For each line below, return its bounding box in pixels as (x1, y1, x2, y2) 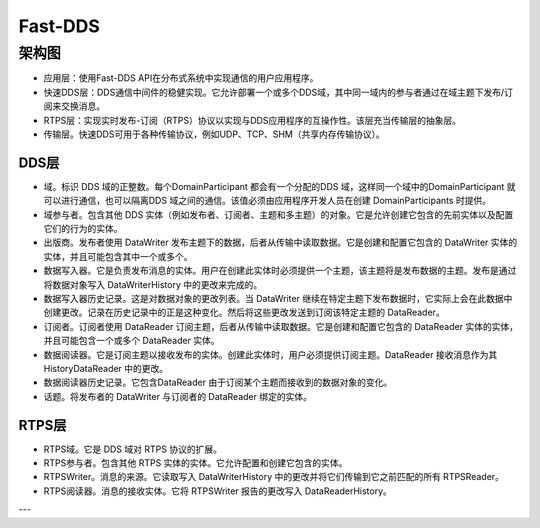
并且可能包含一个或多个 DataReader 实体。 (43, 335, 220, 347)
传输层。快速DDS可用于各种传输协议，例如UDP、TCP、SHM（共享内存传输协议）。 (43, 128, 385, 140)
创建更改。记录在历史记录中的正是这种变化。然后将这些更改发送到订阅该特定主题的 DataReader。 (43, 306, 445, 319)
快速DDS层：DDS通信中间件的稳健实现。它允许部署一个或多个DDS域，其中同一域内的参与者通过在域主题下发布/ (43, 86, 505, 98)
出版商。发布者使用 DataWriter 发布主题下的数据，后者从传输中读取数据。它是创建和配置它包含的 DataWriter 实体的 (43, 236, 518, 249)
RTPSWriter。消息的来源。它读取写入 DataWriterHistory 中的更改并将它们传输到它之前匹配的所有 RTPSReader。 (43, 471, 505, 483)
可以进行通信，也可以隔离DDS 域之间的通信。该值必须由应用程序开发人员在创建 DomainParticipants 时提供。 (43, 195, 492, 207)
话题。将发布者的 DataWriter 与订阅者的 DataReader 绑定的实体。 (43, 390, 312, 402)
